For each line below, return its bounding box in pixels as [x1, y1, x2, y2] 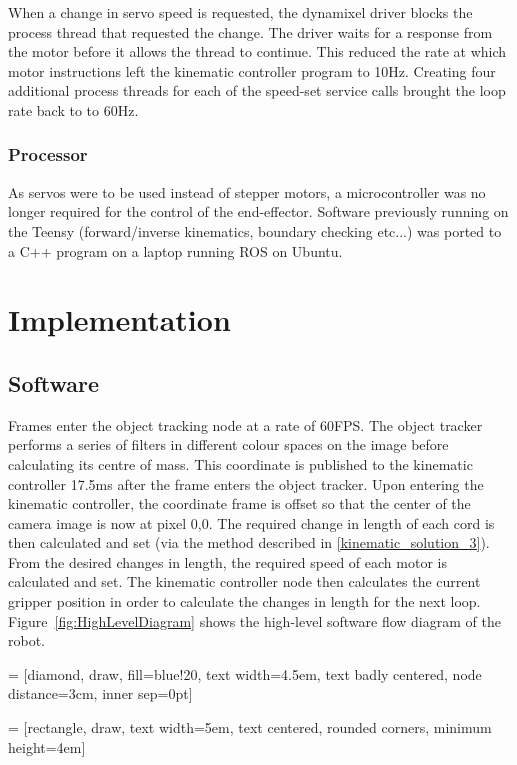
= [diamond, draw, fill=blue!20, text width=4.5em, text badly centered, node [8, 663, 482, 684]
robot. [8, 630, 46, 651]
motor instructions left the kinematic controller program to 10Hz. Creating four [8, 60, 496, 81]
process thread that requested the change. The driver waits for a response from [8, 21, 493, 42]
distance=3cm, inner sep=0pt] [8, 683, 193, 704]
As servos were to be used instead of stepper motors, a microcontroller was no [8, 181, 486, 202]
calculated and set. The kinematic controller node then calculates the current [8, 571, 481, 592]
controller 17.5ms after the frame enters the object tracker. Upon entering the [8, 473, 484, 494]
